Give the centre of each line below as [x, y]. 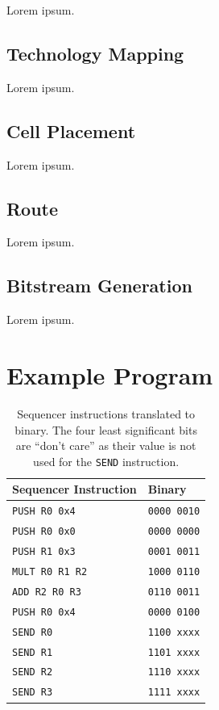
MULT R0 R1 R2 [50, 571]
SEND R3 [33, 693]
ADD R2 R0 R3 [47, 592]
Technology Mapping [95, 53]
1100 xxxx [174, 632]
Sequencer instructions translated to [106, 413]
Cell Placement [71, 130]
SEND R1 [33, 652]
